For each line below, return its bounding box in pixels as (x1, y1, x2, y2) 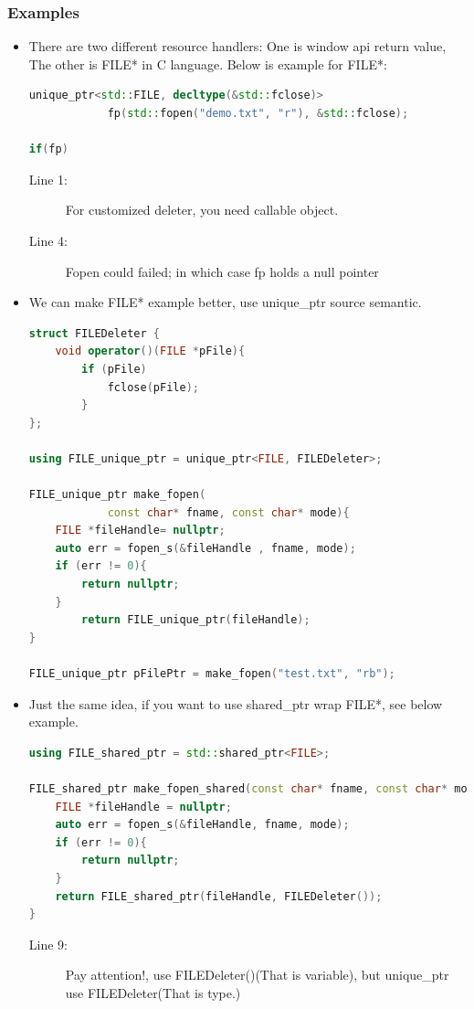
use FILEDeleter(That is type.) (65, 982, 241, 1002)
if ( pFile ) (81, 362, 147, 376)
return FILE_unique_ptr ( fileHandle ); (81, 613, 311, 627)
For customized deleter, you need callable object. (65, 200, 339, 219)
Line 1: (28, 169, 68, 188)
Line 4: (28, 230, 68, 250)
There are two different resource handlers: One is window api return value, (28, 37, 447, 56)
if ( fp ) (28, 143, 68, 156)
